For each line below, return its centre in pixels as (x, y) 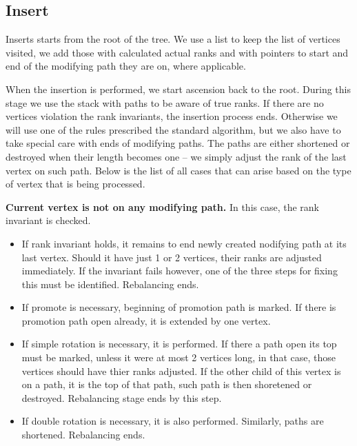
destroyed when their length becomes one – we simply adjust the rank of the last (176, 156)
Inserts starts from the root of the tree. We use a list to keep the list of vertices (173, 39)
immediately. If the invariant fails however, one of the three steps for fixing (180, 271)
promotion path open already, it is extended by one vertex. (146, 320)
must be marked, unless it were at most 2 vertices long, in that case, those (178, 357)
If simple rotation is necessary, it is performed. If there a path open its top (179, 344)
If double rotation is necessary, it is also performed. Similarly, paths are (173, 421)
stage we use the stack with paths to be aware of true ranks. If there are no (165, 102)
